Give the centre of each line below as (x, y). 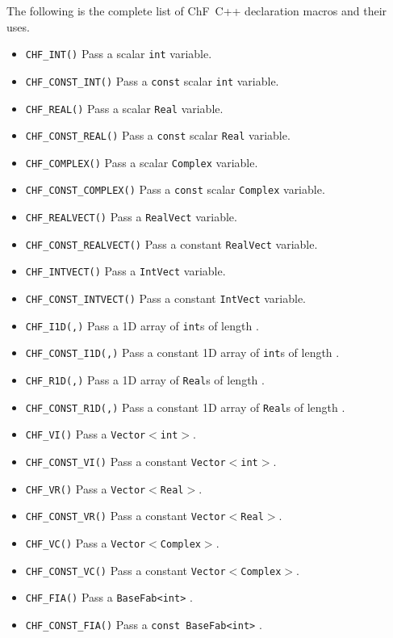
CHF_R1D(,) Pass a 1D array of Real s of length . (145, 380)
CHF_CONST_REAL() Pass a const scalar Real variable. (158, 135)
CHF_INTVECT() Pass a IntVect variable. (125, 271)
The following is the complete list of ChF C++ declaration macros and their (197, 10)
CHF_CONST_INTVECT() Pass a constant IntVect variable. (166, 298)
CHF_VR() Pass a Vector (86, 488)
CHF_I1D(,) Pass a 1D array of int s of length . (142, 325)
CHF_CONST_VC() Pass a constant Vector (125, 570)
